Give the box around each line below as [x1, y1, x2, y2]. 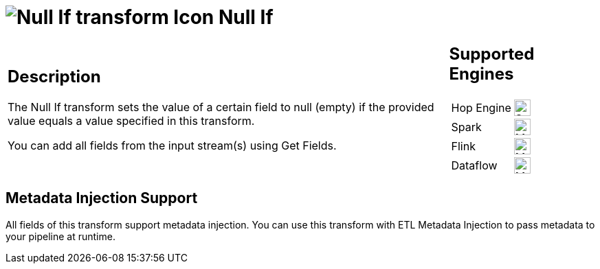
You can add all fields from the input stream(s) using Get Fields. [8, 139, 337, 153]
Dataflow [451, 158, 498, 172]
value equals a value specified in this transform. [8, 114, 255, 128]
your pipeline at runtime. [5, 230, 115, 242]
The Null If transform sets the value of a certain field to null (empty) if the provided [8, 100, 434, 115]
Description [8, 67, 101, 87]
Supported [449, 43, 535, 64]
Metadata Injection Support [5, 189, 198, 207]
